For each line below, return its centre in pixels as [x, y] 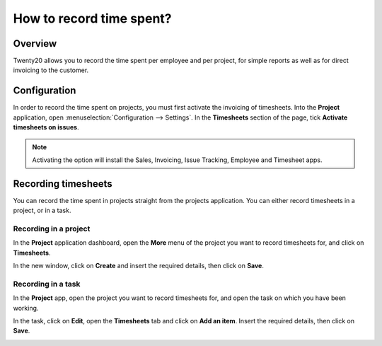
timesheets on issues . [46, 127]
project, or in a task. [42, 211]
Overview [35, 44]
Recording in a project [52, 229]
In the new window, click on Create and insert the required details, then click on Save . [139, 266]
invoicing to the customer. [51, 70]
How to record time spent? [93, 18]
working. [26, 308]
